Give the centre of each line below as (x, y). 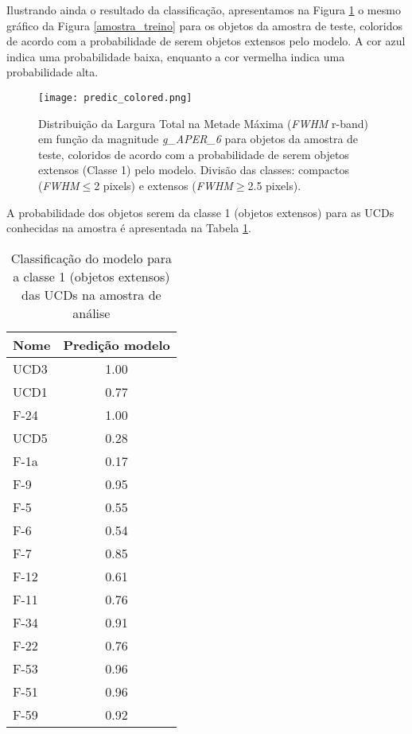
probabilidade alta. (52, 72)
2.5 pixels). (274, 185)
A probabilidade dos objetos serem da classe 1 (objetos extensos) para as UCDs (200, 212)
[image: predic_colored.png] (115, 97)
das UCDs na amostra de (91, 294)
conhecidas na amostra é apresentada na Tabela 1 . (129, 228)
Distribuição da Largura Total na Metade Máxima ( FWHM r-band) (204, 123)
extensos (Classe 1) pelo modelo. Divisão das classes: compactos (194, 170)
